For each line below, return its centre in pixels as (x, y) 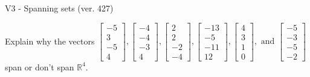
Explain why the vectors (50, 41)
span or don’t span (40, 66)
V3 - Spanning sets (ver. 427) (59, 8)
